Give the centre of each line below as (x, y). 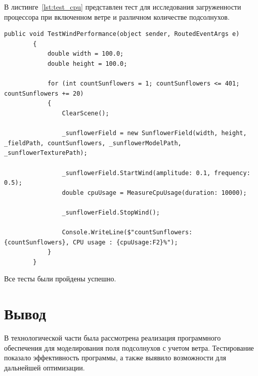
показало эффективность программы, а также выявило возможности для (115, 358)
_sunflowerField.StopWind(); (111, 212)
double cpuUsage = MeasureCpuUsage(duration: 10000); (154, 193)
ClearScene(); (85, 113)
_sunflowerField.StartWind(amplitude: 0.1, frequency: (156, 173)
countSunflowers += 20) (44, 93)
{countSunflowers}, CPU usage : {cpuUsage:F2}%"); (91, 242)
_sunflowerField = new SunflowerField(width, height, (154, 133)
